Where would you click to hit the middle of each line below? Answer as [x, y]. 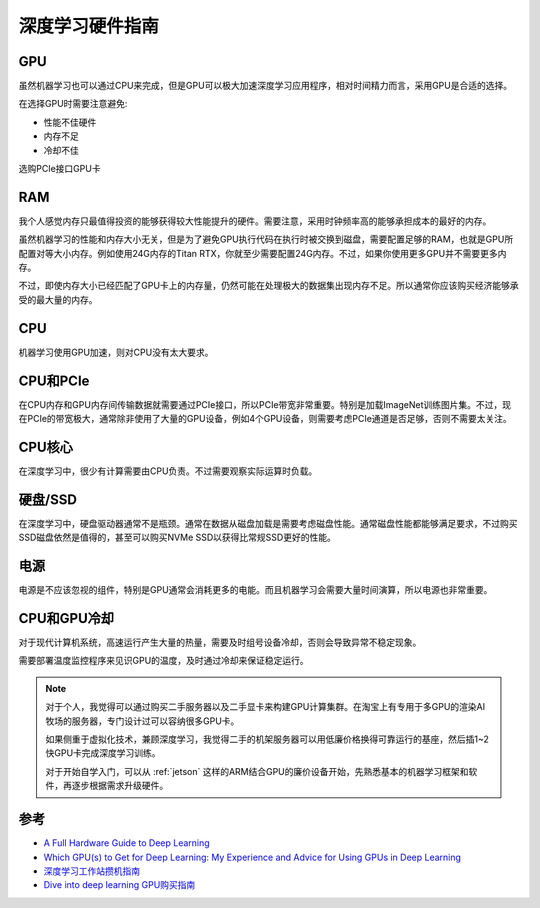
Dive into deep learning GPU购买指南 [119, 885]
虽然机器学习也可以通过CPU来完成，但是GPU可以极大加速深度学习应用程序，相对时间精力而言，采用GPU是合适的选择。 [265, 86]
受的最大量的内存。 [58, 299]
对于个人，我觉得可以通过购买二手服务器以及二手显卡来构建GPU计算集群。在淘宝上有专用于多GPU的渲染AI [265, 707]
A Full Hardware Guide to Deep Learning [126, 843]
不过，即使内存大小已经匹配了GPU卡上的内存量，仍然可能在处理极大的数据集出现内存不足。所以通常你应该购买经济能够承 [268, 286]
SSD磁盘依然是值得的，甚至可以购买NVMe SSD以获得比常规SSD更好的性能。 [177, 537]
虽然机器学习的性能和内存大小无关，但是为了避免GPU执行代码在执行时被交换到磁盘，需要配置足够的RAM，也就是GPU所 [266, 239]
